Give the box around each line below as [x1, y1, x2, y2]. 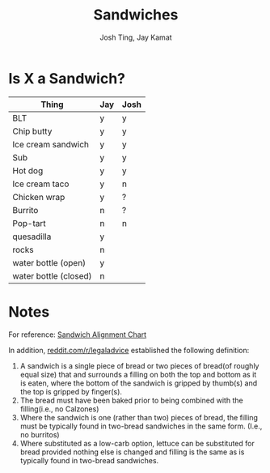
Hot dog [12, 164, 44, 176]
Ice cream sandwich [12, 138, 89, 150]
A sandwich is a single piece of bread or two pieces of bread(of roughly [19, 360, 259, 370]
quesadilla [12, 231, 52, 242]
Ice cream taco [12, 178, 70, 190]
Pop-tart [12, 217, 46, 228]
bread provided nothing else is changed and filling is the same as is [19, 447, 245, 457]
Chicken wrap [12, 191, 65, 202]
